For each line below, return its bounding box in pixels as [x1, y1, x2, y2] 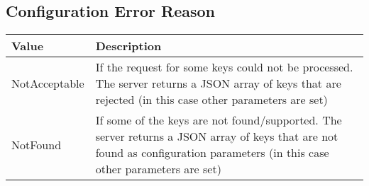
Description [95, 37, 162, 54]
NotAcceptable [11, 75, 84, 92]
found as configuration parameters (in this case [95, 144, 329, 161]
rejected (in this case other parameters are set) [95, 91, 328, 108]
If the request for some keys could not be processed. [95, 59, 353, 76]
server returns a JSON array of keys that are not [95, 128, 338, 145]
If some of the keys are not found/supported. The [95, 112, 342, 129]
